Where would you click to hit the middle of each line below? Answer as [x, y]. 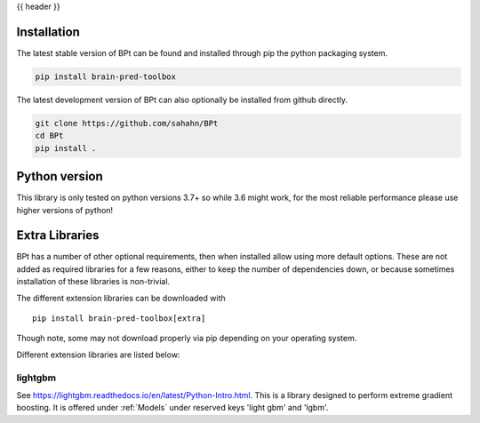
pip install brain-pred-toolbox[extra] [119, 319]
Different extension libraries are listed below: [98, 355]
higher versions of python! [65, 210]
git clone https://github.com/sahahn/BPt [127, 123]
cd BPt [49, 136]
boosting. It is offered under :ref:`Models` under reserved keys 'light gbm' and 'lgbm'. [172, 408]
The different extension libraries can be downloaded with [121, 298]
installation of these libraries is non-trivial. [93, 282]
